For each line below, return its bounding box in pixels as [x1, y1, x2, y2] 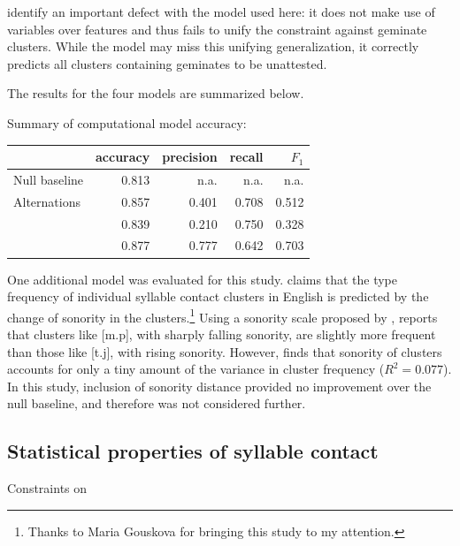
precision [162, 148, 218, 166]
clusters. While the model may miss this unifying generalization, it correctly [7, 37, 419, 56]
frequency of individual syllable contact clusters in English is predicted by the [7, 287, 429, 306]
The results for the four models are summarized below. [7, 84, 304, 102]
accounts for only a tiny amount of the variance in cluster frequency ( [7, 360, 385, 378]
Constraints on [7, 479, 88, 497]
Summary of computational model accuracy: [7, 113, 247, 132]
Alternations [13, 192, 80, 210]
